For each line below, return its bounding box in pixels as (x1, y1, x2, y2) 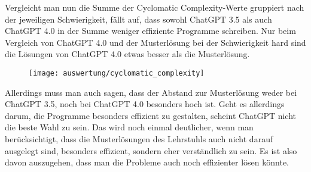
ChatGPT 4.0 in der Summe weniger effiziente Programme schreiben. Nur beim (5, 24, 296, 37)
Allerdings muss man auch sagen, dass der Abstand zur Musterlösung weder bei (5, 86, 297, 98)
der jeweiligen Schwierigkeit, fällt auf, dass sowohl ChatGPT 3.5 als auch (5, 12, 272, 25)
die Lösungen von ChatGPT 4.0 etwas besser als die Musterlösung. (5, 48, 250, 60)
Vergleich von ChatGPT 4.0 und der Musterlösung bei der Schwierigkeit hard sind (5, 36, 306, 48)
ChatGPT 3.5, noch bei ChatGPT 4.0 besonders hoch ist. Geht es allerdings (5, 98, 285, 110)
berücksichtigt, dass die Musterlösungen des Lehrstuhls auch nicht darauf (5, 133, 273, 145)
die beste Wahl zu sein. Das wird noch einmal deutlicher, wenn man (5, 121, 254, 133)
